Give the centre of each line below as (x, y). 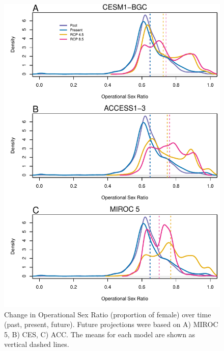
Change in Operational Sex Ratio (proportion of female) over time (108, 314)
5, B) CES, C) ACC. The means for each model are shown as (100, 334)
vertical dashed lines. (37, 344)
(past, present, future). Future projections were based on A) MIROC (111, 324)
